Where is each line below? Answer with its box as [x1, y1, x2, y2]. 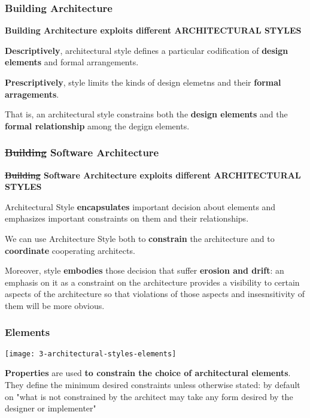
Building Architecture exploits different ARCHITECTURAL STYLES [5, 24, 302, 37]
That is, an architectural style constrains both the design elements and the [5, 108, 288, 120]
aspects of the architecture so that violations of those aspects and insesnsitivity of [5, 287, 305, 300]
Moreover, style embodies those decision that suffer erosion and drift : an [5, 264, 284, 277]
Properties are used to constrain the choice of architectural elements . [5, 366, 291, 379]
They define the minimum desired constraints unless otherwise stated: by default [5, 378, 300, 390]
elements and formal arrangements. [5, 56, 139, 68]
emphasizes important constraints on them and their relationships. [5, 212, 249, 225]
